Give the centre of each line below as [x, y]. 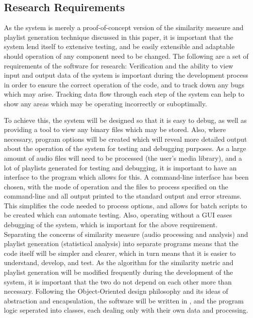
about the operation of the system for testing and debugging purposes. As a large [125, 148]
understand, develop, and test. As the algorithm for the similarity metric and [119, 262]
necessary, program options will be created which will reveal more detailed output [126, 139]
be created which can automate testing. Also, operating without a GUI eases [118, 215]
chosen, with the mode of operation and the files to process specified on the [116, 186]
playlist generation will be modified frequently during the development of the [118, 272]
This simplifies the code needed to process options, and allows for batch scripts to [126, 205]
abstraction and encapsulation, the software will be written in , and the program [124, 300]
